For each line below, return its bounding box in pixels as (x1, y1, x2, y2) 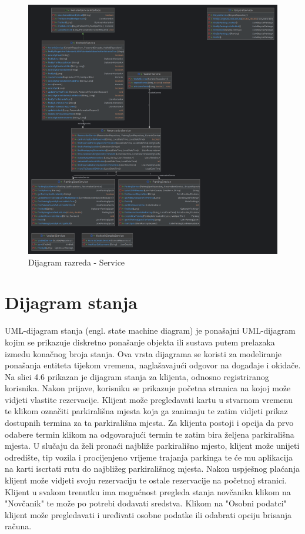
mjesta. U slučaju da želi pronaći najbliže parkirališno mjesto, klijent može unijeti (5, 439, 300, 452)
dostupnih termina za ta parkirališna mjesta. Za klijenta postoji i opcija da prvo (5, 417, 294, 429)
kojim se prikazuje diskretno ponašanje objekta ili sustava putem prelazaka (5, 335, 275, 348)
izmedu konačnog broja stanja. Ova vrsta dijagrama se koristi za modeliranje (5, 347, 282, 360)
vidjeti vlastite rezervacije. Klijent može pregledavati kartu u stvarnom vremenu (5, 393, 293, 405)
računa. (5, 520, 32, 532)
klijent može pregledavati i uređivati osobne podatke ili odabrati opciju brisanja (5, 508, 292, 520)
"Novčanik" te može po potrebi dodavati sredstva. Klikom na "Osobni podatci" (5, 497, 287, 509)
